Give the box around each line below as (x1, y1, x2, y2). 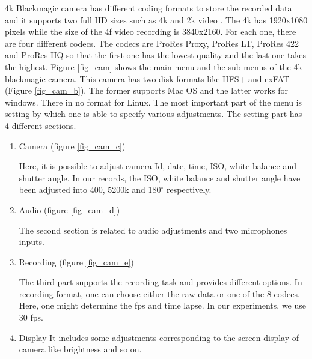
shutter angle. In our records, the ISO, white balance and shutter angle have (19, 171, 301, 184)
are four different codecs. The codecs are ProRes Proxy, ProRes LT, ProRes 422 (5, 37, 299, 49)
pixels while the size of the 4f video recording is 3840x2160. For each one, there (5, 25, 296, 38)
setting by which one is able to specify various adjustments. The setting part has (5, 107, 302, 120)
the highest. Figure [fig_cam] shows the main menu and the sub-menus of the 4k (5, 60, 302, 73)
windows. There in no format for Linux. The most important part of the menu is (5, 95, 302, 108)
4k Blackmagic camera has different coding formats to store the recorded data (5, 2, 292, 14)
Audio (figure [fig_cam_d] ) (19, 203, 120, 216)
